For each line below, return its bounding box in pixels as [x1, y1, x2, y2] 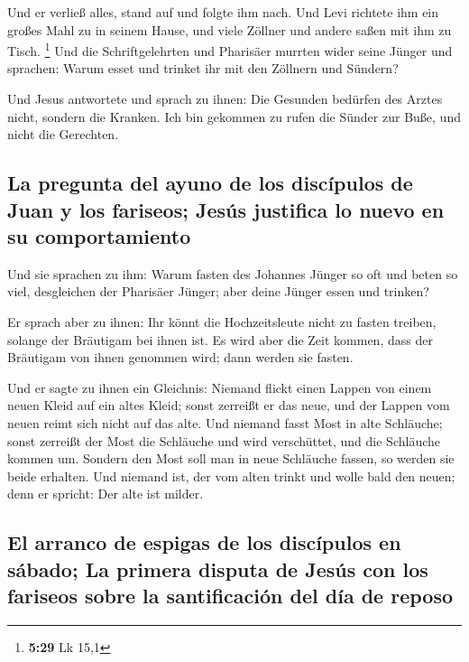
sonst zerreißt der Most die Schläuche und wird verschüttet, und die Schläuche [7, 431, 441, 450]
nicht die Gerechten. [7, 125, 119, 144]
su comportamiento [7, 221, 191, 249]
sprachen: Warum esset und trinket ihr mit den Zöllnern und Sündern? [7, 59, 399, 78]
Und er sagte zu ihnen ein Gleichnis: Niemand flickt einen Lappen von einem [7, 378, 432, 396]
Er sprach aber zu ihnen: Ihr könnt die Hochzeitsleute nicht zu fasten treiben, [7, 312, 437, 331]
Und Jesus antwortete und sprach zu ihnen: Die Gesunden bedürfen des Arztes [7, 89, 443, 108]
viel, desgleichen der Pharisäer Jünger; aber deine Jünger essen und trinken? [7, 282, 429, 301]
